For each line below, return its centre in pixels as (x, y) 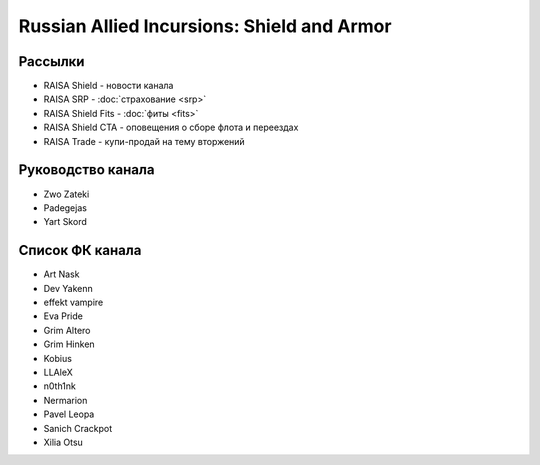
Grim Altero (67, 330)
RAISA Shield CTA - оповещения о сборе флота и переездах (171, 127)
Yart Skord (65, 222)
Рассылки (51, 61)
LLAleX (58, 372)
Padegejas (65, 207)
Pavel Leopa (69, 414)
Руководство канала (86, 170)
